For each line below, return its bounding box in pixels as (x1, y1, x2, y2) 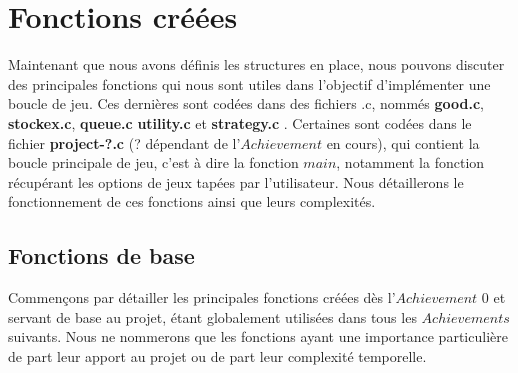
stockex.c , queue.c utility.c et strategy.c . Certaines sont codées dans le (8, 112, 472, 133)
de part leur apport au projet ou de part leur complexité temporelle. (8, 345, 427, 366)
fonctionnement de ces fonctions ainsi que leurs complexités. (8, 191, 376, 212)
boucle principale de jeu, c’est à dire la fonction (8, 152, 299, 173)
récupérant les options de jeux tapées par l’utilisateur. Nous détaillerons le (8, 171, 464, 192)
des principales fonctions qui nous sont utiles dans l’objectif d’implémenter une (8, 73, 491, 94)
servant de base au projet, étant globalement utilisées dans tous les (8, 306, 417, 327)
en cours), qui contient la (326, 132, 480, 153)
